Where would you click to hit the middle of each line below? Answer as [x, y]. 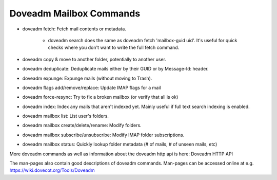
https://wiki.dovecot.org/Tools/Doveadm [52, 170]
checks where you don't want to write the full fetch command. [114, 48]
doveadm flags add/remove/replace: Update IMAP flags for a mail [92, 87]
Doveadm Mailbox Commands [75, 13]
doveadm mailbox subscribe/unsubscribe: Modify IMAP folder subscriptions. [103, 135]
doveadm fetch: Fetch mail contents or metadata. [74, 29]
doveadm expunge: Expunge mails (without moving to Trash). [87, 78]
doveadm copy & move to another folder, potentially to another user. [94, 59]
